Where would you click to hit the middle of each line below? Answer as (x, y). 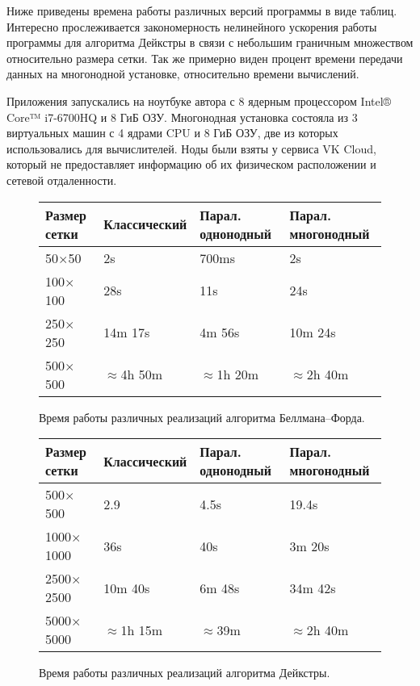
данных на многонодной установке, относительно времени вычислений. (183, 74)
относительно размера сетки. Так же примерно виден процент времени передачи (205, 58)
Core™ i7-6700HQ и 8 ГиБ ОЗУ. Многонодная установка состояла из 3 (182, 117)
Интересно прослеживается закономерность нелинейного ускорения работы (192, 26)
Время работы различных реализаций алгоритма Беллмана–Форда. (202, 417)
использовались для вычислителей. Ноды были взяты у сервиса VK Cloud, (191, 148)
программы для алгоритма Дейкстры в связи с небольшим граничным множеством (210, 42)
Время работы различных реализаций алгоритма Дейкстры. (185, 673)
